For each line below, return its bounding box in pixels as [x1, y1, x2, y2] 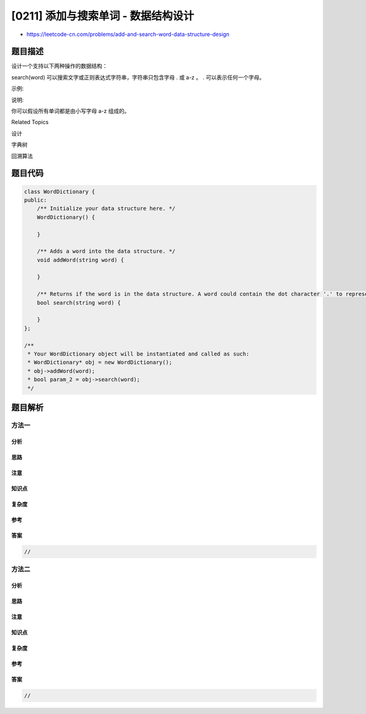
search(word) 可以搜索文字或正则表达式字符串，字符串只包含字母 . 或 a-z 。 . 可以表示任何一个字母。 [11, 73, 265, 81]
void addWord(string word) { [37, 257, 124, 263]
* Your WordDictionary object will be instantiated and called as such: [27, 351, 249, 357]
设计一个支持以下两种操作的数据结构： [11, 62, 108, 70]
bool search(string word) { [37, 299, 121, 306]
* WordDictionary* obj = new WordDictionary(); [27, 359, 173, 366]
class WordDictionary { [24, 188, 96, 195]
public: [24, 196, 47, 203]
